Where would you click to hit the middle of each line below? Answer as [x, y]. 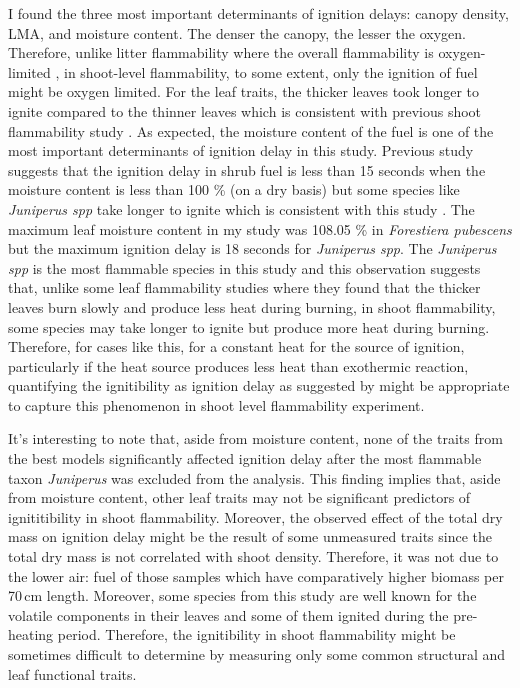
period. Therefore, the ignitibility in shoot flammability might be [256, 634]
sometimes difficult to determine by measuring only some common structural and [257, 654]
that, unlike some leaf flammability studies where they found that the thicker [244, 287]
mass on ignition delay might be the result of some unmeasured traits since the [250, 536]
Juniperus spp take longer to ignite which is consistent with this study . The [241, 208]
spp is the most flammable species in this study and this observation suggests [244, 267]
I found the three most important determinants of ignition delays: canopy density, [258, 13]
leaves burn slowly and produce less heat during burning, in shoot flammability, [252, 306]
